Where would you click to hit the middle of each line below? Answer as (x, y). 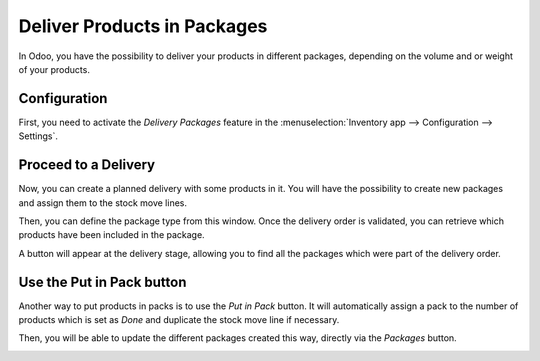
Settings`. (38, 136)
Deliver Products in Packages (143, 26)
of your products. (54, 69)
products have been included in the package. (111, 235)
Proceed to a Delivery (86, 165)
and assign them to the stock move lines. (102, 202)
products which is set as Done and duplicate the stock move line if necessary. (179, 319)
